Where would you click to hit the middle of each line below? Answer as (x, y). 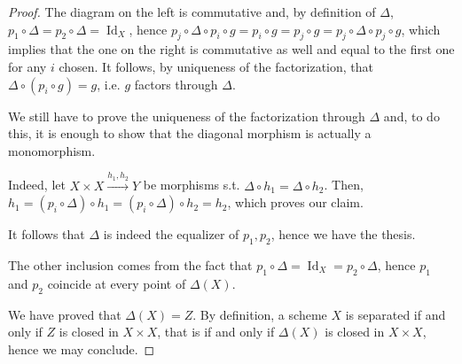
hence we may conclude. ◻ (82, 349)
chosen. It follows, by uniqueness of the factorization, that (216, 66)
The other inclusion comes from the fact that (130, 264)
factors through (176, 84)
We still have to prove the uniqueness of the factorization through (187, 116)
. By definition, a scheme (260, 314)
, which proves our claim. (295, 202)
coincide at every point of (117, 283)
